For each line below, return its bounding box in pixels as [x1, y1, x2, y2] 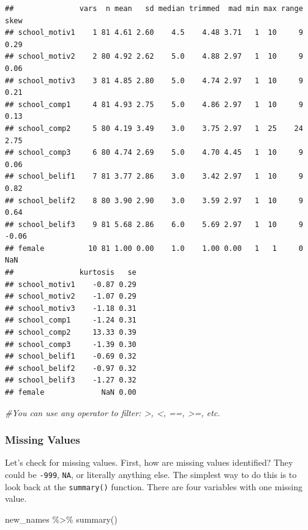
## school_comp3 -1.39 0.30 [5, 340, 137, 349]
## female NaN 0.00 [5, 388, 137, 397]
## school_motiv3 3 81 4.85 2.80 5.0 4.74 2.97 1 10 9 [5, 76, 303, 85]
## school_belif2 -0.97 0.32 [5, 364, 137, 373]
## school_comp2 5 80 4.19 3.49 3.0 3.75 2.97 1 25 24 [5, 124, 303, 133]
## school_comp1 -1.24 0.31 [5, 316, 137, 325]
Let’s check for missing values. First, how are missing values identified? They [5, 456, 293, 469]
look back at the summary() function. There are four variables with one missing [5, 480, 302, 493]
